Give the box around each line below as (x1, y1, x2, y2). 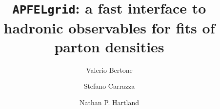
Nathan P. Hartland (80, 97, 139, 107)
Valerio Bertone (86, 64, 133, 75)
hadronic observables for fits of (3, 17, 215, 37)
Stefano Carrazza (83, 81, 135, 91)
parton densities (54, 36, 164, 56)
